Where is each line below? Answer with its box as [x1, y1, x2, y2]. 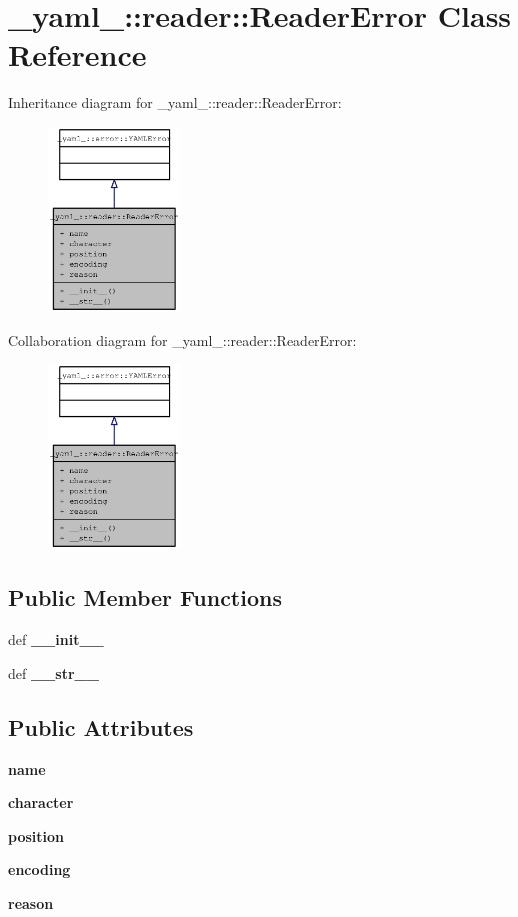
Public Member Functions [8, 582, 282, 613]
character [8, 792, 74, 813]
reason [8, 893, 54, 914]
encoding [8, 859, 71, 880]
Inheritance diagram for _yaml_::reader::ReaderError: [8, 92, 342, 113]
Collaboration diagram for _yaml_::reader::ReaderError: [8, 329, 357, 350]
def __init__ [8, 629, 104, 650]
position [8, 825, 64, 846]
